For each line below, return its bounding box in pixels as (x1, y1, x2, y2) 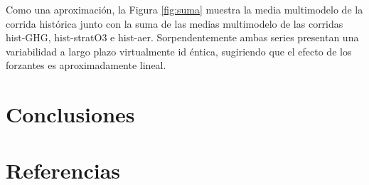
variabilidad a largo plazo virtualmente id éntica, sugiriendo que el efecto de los (6, 43, 352, 58)
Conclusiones (6, 100, 135, 129)
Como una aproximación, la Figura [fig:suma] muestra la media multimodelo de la (6, 2, 363, 16)
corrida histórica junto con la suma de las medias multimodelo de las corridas (6, 16, 343, 31)
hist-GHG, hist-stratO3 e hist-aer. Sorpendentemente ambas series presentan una (6, 30, 359, 45)
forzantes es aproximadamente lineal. (6, 58, 166, 73)
